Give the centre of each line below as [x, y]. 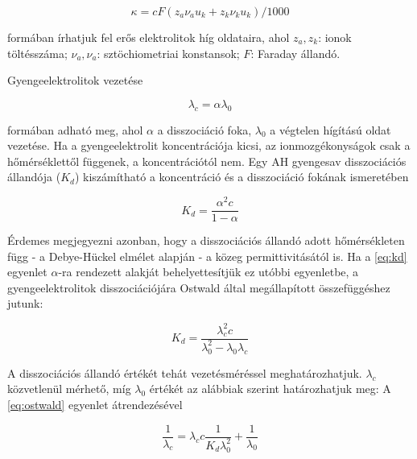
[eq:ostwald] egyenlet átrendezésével [95, 404]
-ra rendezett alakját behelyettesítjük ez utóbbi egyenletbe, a [208, 272]
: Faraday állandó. [295, 53]
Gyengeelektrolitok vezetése [75, 80]
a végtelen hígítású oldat [330, 129]
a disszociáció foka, [204, 129]
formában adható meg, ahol [75, 129]
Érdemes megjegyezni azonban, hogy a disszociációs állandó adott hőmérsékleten [206, 240]
